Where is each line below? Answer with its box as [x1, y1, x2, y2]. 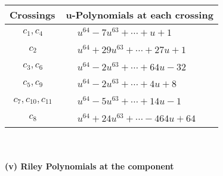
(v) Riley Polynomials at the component [5, 160, 174, 172]
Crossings [10, 8, 55, 21]
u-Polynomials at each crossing [66, 8, 213, 21]
